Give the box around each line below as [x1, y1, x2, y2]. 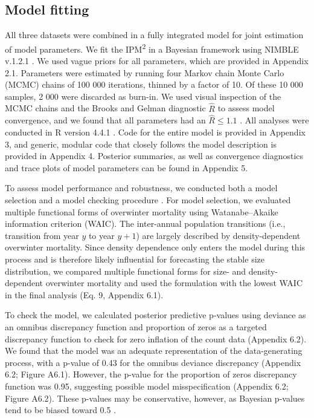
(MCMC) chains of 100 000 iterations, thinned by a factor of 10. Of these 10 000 [5, 78, 303, 91]
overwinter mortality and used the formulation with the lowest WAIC [45, 276, 303, 289]
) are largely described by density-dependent [136, 229, 301, 241]
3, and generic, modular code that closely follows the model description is [5, 137, 277, 150]
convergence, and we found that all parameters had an [5, 114, 206, 126]
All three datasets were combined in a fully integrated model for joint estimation [5, 28, 304, 41]
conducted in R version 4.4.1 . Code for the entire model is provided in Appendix [5, 126, 306, 139]
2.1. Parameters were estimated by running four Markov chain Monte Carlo [5, 66, 284, 79]
